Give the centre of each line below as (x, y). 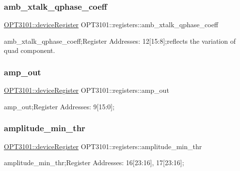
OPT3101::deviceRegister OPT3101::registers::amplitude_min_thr (103, 146)
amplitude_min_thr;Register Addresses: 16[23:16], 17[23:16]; (94, 162)
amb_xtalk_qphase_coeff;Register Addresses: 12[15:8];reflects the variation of (120, 41)
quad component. (30, 50)
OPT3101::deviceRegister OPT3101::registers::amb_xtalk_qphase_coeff (111, 25)
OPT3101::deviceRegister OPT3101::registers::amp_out (87, 90)
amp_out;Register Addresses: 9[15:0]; (59, 106)
